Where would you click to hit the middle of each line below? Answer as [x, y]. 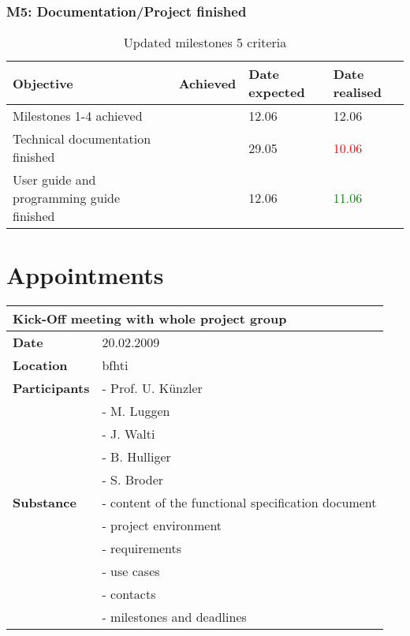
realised [357, 92]
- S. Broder [133, 480]
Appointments [85, 275]
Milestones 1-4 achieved [78, 116]
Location [40, 365]
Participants [51, 388]
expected [277, 92]
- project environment [162, 526]
